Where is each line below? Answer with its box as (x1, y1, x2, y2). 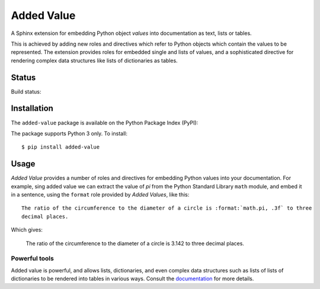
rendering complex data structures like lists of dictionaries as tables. (11, 57, 178, 64)
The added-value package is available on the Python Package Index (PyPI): (11, 119, 199, 126)
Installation (11, 104, 53, 114)
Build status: (11, 88, 41, 95)
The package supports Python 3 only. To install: (11, 130, 127, 137)
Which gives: (11, 226, 43, 233)
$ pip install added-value (21, 144, 100, 150)
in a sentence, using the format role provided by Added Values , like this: (11, 191, 190, 198)
